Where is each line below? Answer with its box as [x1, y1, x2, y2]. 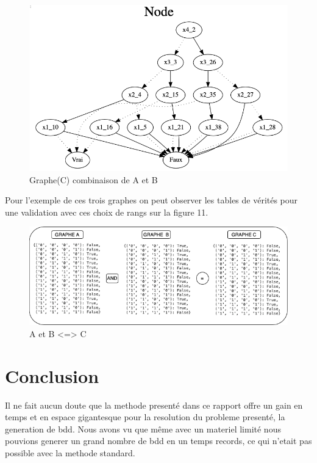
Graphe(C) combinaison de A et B [29, 173, 158, 186]
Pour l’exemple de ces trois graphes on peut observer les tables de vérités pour [5, 194, 298, 206]
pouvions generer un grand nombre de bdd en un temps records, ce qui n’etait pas [5, 434, 312, 447]
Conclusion [5, 363, 99, 388]
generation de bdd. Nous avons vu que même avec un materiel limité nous [5, 422, 281, 435]
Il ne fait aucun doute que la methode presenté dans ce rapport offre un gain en [5, 398, 303, 411]
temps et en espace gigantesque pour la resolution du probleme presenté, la [5, 410, 285, 423]
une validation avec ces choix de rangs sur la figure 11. [5, 205, 208, 218]
